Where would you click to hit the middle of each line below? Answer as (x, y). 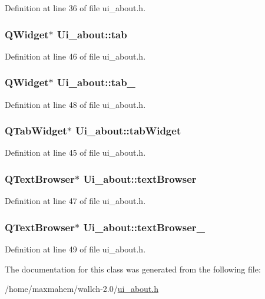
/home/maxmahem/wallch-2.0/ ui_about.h (82, 289)
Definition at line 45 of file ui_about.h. (75, 152)
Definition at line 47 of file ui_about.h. (75, 201)
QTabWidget (36, 131)
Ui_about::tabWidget (128, 131)
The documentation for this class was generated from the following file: (133, 269)
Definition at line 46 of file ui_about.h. (75, 56)
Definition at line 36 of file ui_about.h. (75, 8)
